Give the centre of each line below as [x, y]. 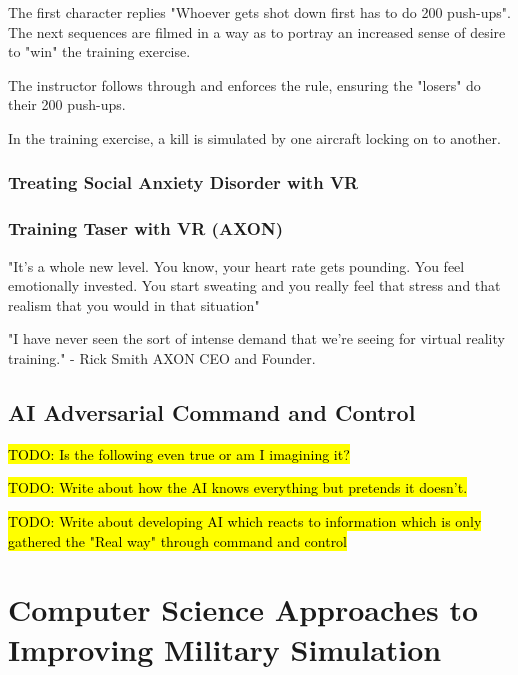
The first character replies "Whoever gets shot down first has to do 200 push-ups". [259, 12]
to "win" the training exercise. [99, 51]
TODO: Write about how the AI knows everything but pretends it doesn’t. [238, 487]
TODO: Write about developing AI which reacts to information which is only [245, 520]
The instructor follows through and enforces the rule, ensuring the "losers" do [244, 84]
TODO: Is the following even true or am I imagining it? [179, 453]
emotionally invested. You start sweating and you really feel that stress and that [254, 285]
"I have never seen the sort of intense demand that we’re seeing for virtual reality [256, 338]
